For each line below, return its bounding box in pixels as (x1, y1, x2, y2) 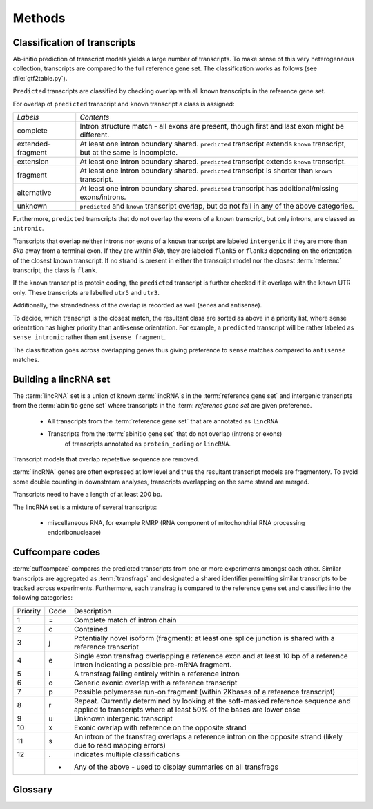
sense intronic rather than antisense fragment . (12, 333, 166, 341)
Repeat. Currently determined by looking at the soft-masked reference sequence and (73, 696, 352, 705)
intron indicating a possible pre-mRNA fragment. (73, 660, 232, 669)
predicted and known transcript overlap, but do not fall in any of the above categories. (79, 201, 355, 211)
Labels (17, 113, 39, 122)
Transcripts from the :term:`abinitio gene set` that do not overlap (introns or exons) (47, 430, 283, 438)
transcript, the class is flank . (12, 266, 98, 274)
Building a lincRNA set (12, 373, 111, 385)
